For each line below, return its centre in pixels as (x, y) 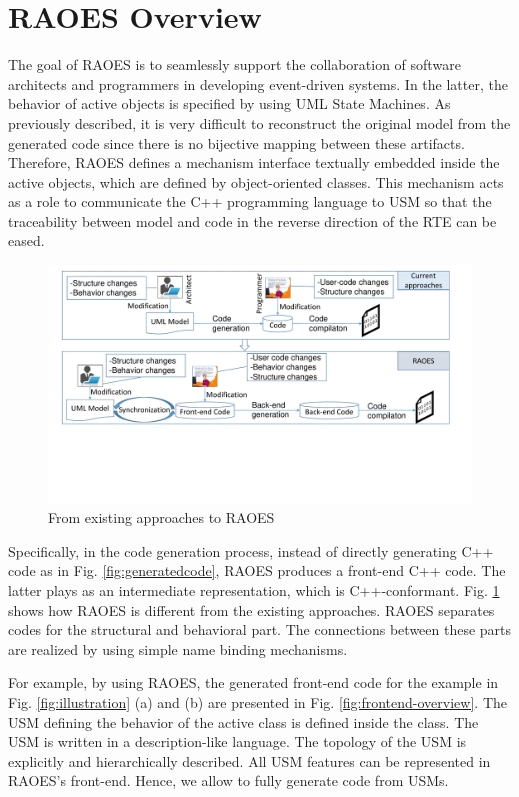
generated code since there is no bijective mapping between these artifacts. (236, 142)
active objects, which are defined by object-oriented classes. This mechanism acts (256, 181)
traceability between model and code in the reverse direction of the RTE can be (252, 220)
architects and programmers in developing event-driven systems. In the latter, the (258, 83)
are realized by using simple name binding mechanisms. (178, 648)
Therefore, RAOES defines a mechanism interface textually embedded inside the (254, 162)
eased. (26, 240)
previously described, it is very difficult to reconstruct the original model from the (259, 122)
